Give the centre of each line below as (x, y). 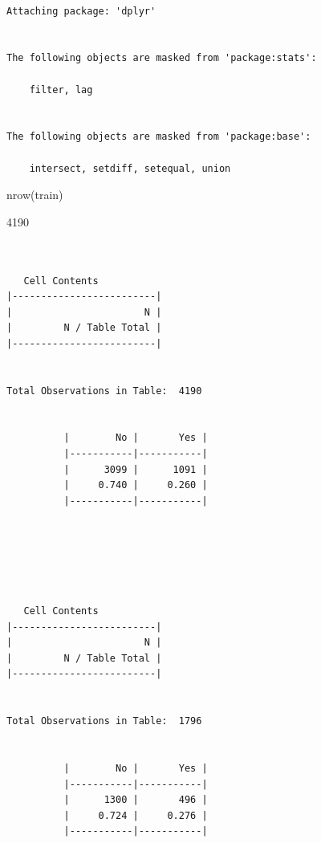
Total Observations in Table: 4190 (104, 391)
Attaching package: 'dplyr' (81, 11)
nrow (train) (35, 195)
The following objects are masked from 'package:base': (159, 137)
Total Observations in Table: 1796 (104, 721)
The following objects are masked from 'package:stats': (162, 58)
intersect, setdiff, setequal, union (130, 168)
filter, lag (61, 90)
